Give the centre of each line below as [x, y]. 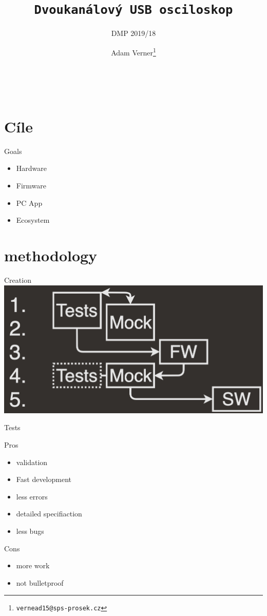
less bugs [30, 531]
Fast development [44, 479]
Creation [18, 280]
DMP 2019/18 [133, 33]
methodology [51, 255]
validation [32, 462]
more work [33, 565]
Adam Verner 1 [133, 51]
